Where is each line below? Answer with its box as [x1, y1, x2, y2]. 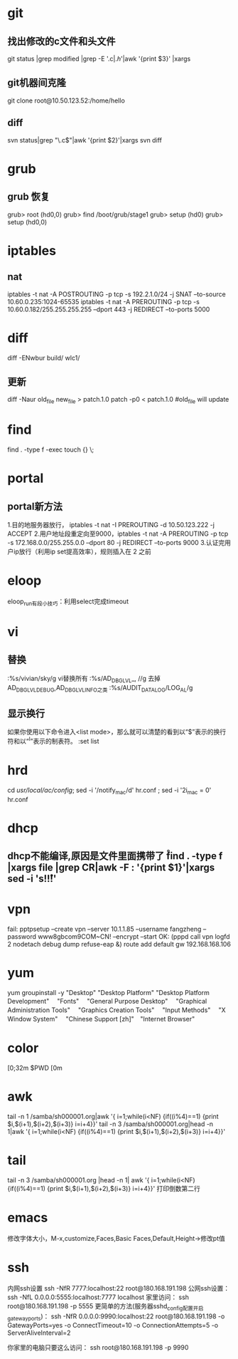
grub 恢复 [7, 191, 50, 203]
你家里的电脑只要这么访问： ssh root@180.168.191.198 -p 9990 [7, 1343, 189, 1352]
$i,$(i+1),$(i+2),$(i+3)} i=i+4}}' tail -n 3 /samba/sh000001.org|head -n [7, 1120, 214, 1128]
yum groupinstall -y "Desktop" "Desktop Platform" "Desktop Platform [7, 989, 210, 997]
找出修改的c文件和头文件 [7, 35, 116, 47]
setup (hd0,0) [7, 217, 48, 226]
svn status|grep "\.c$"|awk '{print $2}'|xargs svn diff [7, 135, 162, 144]
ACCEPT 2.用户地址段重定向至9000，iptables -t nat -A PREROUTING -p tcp [7, 529, 229, 538]
